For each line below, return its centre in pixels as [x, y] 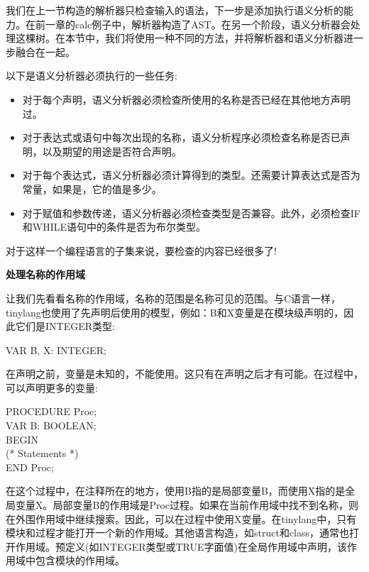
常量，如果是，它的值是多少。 [92, 188]
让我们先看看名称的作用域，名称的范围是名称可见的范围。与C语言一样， [174, 298]
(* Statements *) [42, 453]
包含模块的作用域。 [80, 560]
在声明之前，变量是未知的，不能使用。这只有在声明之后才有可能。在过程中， [184, 374]
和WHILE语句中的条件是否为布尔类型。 [114, 227]
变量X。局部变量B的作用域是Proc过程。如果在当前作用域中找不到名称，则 [187, 505]
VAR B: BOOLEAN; [51, 425]
